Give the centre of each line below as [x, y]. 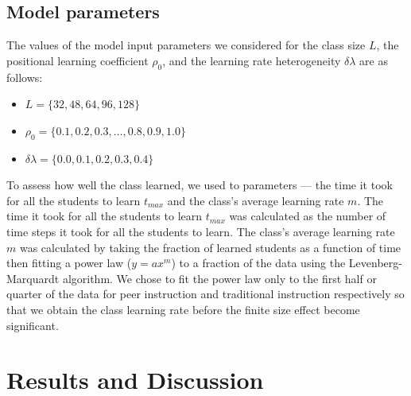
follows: [25, 77]
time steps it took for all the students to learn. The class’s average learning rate [201, 231]
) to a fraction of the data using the [258, 263]
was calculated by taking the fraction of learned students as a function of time [210, 247]
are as [374, 60]
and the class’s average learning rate [256, 200]
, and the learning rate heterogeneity [252, 60]
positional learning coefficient [78, 60]
